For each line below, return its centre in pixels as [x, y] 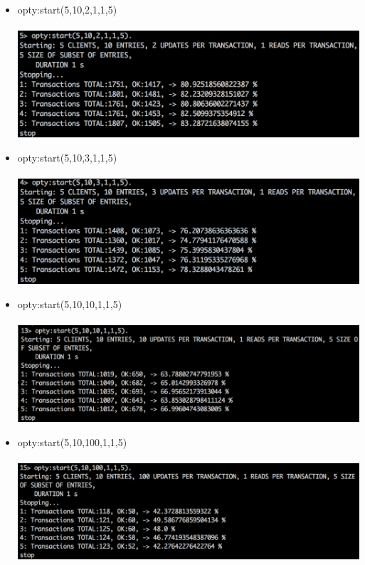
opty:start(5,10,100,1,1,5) [72, 442]
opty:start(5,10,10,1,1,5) [70, 303]
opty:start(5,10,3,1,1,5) [67, 157]
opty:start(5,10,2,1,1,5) [67, 9]
